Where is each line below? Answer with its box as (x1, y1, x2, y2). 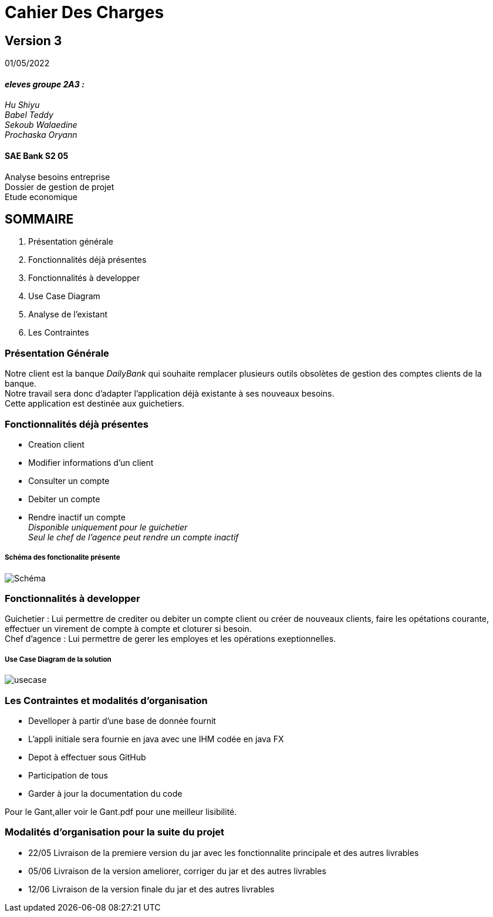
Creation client (28, 439, 85, 449)
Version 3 (5, 33, 62, 48)
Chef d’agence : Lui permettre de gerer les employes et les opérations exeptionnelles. (5, 634, 336, 644)
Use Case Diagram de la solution (5, 655, 112, 664)
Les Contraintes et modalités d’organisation (5, 694, 208, 706)
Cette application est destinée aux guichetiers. (5, 398, 184, 409)
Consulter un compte (28, 475, 110, 486)
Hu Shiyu (5, 100, 40, 110)
